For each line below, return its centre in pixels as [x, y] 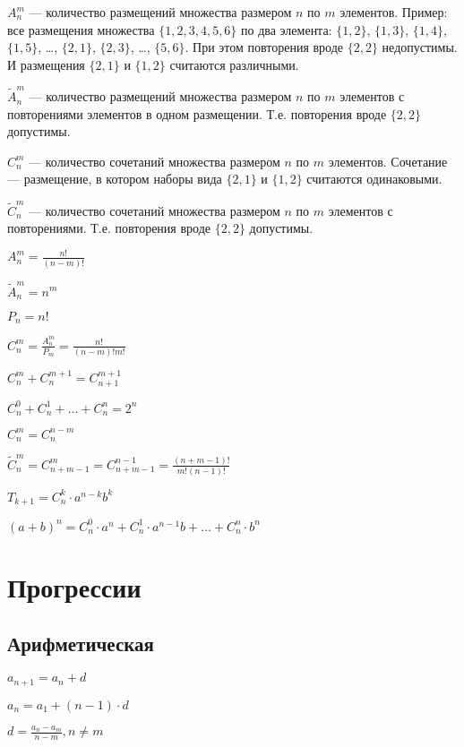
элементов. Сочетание [388, 161]
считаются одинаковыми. [374, 179]
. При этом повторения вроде [264, 47]
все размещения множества [81, 29]
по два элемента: [287, 29]
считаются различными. [234, 64]
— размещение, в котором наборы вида [115, 179]
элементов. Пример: [394, 12]
